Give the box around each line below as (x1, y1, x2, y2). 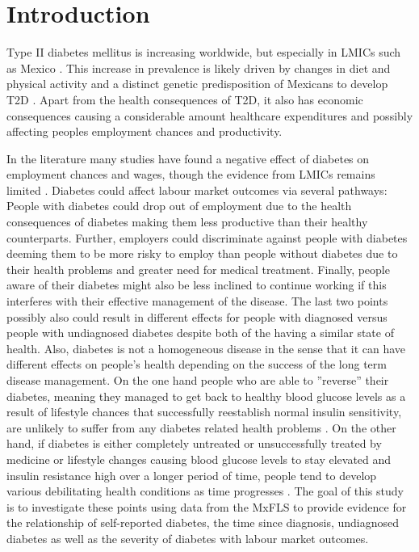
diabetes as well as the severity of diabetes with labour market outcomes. (6, 529, 369, 546)
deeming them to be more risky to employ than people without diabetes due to (6, 245, 398, 262)
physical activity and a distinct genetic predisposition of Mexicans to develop (6, 75, 388, 92)
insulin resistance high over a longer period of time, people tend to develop (6, 466, 377, 483)
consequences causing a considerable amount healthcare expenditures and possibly (6, 107, 413, 124)
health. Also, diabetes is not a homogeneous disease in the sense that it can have (6, 339, 406, 356)
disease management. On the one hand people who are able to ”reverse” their (6, 372, 389, 388)
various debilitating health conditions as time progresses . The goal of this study (6, 482, 404, 499)
